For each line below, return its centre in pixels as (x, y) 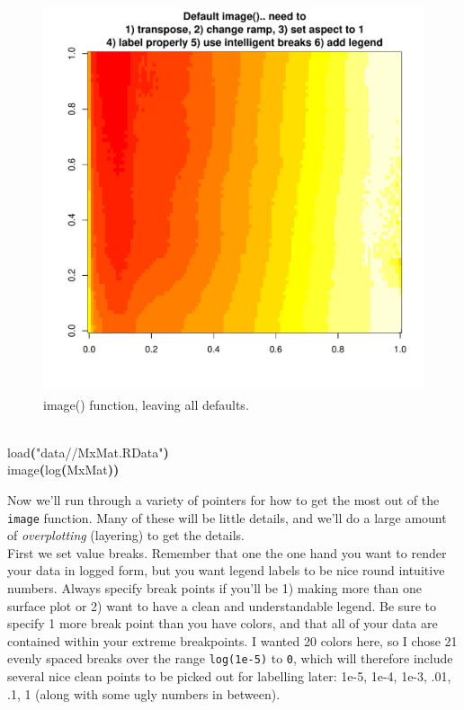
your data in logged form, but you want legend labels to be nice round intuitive (226, 570)
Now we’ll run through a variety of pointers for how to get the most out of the (223, 499)
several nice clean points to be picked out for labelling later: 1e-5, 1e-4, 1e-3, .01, (229, 676)
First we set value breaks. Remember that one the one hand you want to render (227, 552)
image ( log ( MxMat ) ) (63, 470)
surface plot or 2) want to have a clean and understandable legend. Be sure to (222, 605)
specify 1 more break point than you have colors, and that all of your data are (223, 623)
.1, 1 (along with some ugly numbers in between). (144, 693)
